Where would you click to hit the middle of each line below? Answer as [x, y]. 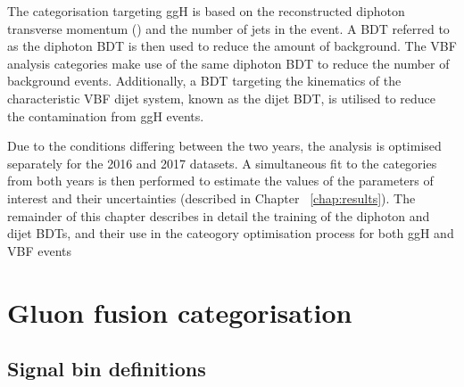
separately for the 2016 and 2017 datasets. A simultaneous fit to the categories [222, 163]
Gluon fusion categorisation [180, 312]
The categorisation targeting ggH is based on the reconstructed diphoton [206, 11]
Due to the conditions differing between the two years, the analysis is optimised [224, 146]
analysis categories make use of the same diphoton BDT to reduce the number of [228, 63]
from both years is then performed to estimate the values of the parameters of [220, 181]
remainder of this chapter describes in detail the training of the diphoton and [219, 215]
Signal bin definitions [107, 369]
